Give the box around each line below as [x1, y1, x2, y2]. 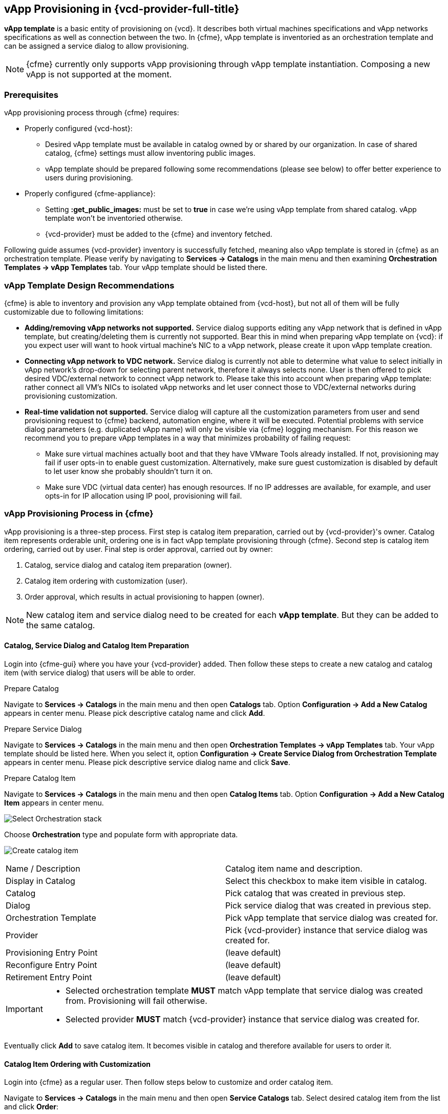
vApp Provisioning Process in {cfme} [4, 508, 154, 519]
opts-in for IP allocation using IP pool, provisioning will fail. [45, 491, 242, 500]
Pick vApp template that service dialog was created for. [225, 912, 438, 923]
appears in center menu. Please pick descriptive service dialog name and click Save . [4, 757, 290, 767]
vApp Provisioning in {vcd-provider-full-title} [4, 3, 240, 15]
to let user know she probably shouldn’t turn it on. [45, 466, 213, 476]
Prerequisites [4, 89, 58, 100]
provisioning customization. [25, 391, 118, 400]
